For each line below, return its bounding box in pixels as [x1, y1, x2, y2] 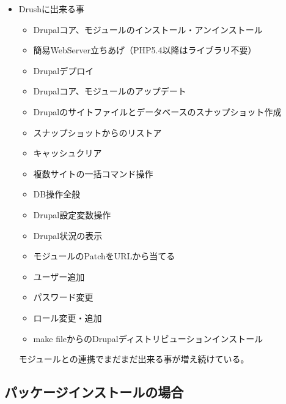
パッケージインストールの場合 [4, 383, 184, 402]
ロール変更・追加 [33, 311, 102, 324]
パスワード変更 [33, 291, 94, 303]
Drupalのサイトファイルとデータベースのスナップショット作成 [33, 105, 282, 118]
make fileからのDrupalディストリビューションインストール [33, 332, 263, 345]
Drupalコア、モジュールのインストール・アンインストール [33, 23, 263, 36]
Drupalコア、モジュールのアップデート [33, 85, 186, 97]
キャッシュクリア [33, 147, 102, 159]
